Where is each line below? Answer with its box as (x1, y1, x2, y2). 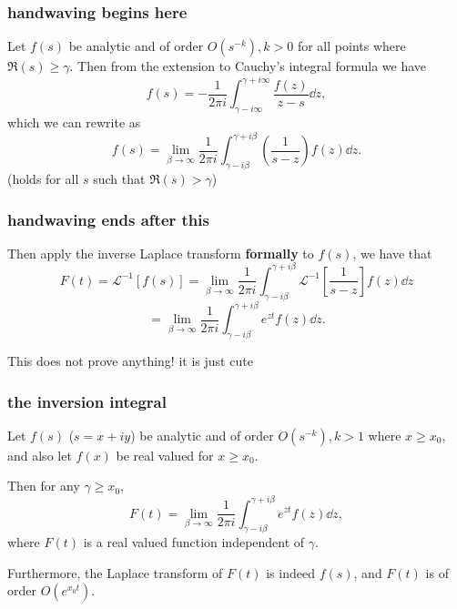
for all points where (297, 36, 406, 56)
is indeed (266, 563, 315, 582)
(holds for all (7, 169, 79, 188)
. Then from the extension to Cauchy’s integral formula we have (69, 56, 427, 76)
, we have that (352, 243, 432, 262)
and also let (7, 445, 72, 464)
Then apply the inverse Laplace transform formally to (7, 243, 314, 262)
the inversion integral (7, 390, 167, 412)
